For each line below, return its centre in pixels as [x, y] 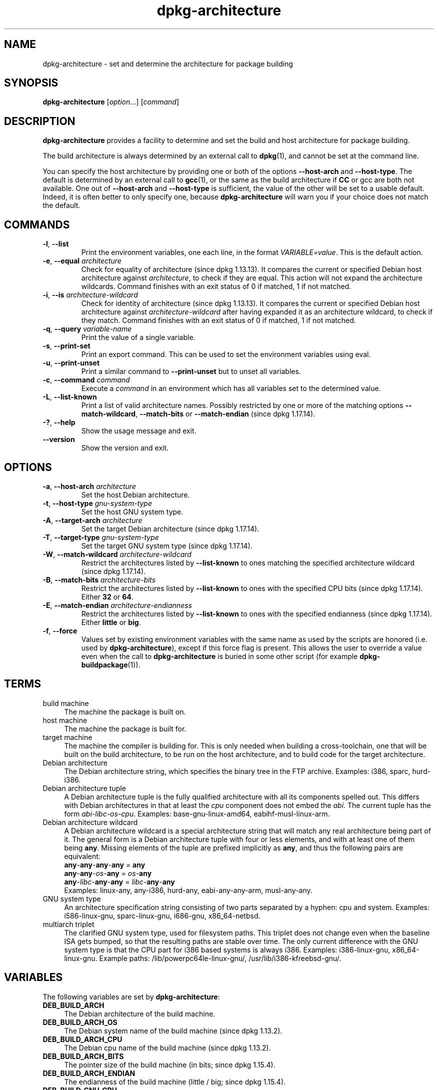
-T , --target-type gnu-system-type [101, 537]
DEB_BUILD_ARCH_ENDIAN [89, 1073]
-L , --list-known [70, 397]
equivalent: [82, 856]
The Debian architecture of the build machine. [140, 1013]
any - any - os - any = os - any [108, 873]
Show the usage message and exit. [139, 431]
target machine [67, 737]
